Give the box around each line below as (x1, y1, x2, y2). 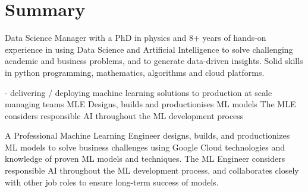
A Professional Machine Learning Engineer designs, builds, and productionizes (5, 129, 290, 142)
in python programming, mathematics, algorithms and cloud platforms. (5, 66, 265, 78)
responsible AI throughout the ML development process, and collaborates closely (5, 164, 299, 177)
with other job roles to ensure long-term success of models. (5, 175, 219, 188)
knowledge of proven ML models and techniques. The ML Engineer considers (5, 152, 285, 165)
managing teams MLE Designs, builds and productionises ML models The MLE (5, 98, 296, 110)
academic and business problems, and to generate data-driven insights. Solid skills (5, 55, 303, 67)
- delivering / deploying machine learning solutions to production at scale (5, 86, 272, 98)
